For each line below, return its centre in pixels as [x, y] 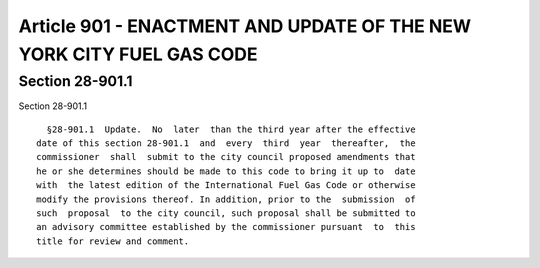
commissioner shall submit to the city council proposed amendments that [226, 157]
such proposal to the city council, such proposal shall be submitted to [226, 213]
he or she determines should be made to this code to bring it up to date [226, 171]
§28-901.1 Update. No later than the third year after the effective [231, 129]
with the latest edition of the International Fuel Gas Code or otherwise [226, 185]
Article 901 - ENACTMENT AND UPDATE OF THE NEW [245, 26]
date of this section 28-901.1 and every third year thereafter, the [226, 143]
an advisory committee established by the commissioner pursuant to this [226, 227]
